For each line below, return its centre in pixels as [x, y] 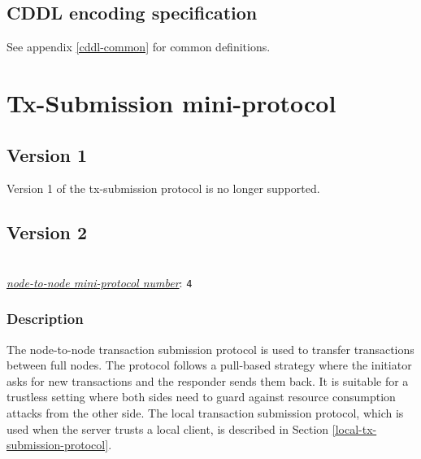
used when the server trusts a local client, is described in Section [168, 428]
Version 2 [47, 232]
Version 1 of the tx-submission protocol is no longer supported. [163, 188]
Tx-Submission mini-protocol [171, 102]
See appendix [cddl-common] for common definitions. [139, 47]
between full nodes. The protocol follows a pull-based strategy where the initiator [209, 365]
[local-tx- [354, 428]
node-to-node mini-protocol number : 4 [100, 282]
